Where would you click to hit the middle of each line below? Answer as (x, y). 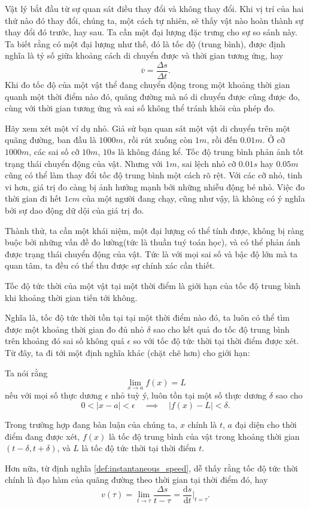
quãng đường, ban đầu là (51, 140)
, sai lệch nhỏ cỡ (206, 163)
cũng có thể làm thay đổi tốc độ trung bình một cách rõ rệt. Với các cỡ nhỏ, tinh (154, 175)
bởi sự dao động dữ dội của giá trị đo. (75, 210)
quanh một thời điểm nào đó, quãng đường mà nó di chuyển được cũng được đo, (153, 96)
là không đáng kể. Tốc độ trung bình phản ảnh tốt (211, 151)
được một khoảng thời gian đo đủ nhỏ (75, 329)
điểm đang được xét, (42, 436)
